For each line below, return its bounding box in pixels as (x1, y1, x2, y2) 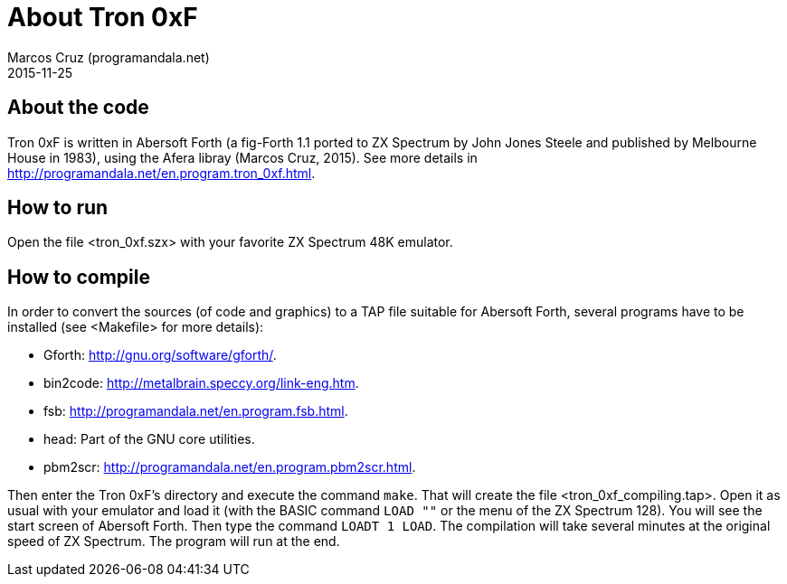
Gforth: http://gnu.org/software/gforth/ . (43, 347, 277, 363)
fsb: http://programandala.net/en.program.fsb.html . (43, 403, 348, 419)
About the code (7, 96, 149, 119)
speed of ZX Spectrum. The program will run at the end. (7, 533, 340, 550)
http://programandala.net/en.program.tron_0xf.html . (7, 165, 316, 181)
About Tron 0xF (7, 2, 198, 33)
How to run (7, 196, 109, 220)
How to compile (7, 265, 150, 288)
